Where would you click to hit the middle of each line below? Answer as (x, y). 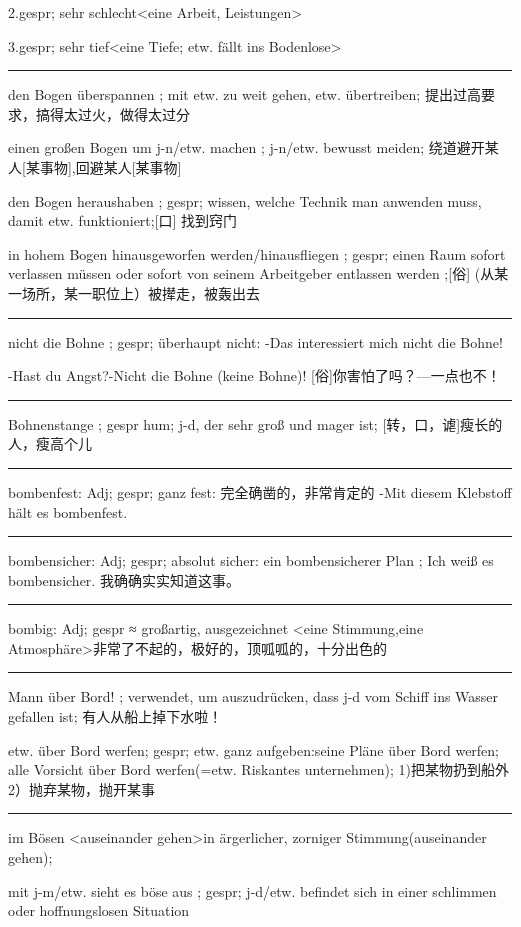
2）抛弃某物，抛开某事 (81, 788)
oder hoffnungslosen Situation (99, 910)
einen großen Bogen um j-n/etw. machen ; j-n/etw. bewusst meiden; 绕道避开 (246, 147)
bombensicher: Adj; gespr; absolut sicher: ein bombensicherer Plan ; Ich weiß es (251, 560)
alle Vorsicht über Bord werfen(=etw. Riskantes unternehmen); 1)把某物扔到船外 (258, 769)
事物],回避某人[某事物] (110, 166)
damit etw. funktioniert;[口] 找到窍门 (123, 220)
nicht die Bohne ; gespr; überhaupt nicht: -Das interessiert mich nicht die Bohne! (255, 341)
